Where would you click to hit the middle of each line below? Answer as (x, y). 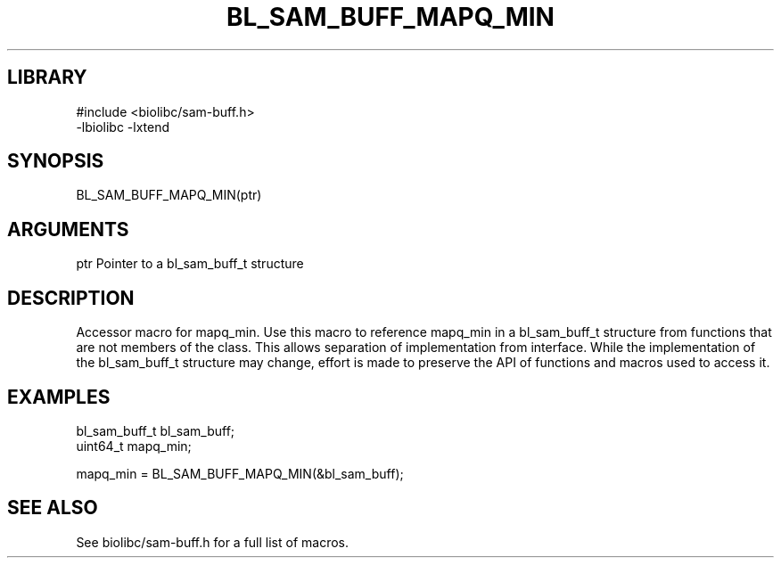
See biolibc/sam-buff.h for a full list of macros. (212, 542)
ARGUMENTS (68, 229)
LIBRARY (47, 78)
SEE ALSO (53, 508)
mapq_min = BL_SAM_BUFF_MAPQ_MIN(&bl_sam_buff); (240, 473)
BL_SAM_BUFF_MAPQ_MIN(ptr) (169, 195)
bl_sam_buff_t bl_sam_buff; (156, 430)
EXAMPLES (59, 397)
